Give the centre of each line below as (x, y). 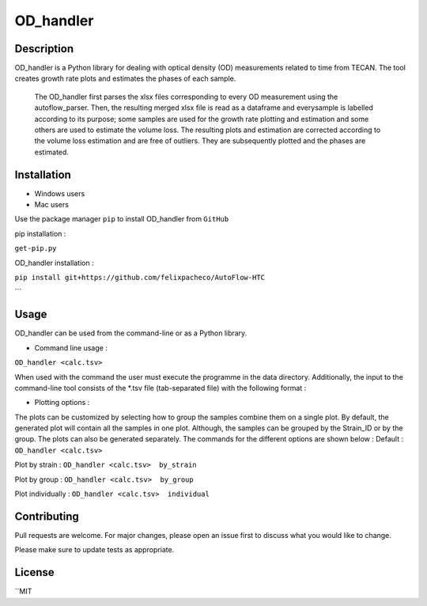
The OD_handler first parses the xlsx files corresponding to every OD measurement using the (186, 97)
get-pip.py (36, 248)
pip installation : (40, 233)
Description (44, 49)
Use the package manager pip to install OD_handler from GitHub (122, 219)
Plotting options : (62, 403)
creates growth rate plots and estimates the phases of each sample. (125, 78)
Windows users (60, 193)
